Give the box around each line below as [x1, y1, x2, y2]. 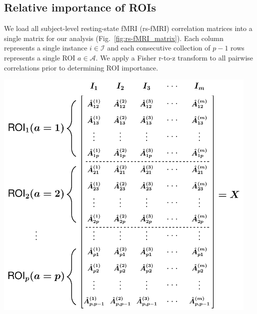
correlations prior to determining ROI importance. [4, 62, 158, 72]
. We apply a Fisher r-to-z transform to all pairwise [95, 52, 253, 62]
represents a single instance [4, 42, 87, 53]
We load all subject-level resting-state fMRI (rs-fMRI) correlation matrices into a [4, 23, 252, 33]
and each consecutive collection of [107, 42, 210, 53]
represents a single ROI [4, 52, 75, 62]
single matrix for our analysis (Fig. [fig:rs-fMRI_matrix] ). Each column [4, 32, 224, 43]
